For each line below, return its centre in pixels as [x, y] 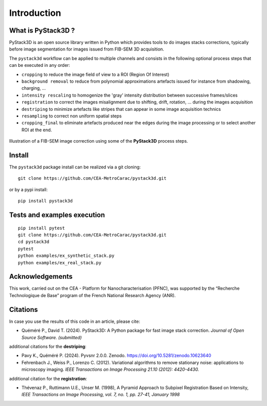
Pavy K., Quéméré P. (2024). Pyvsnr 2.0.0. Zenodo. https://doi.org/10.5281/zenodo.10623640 [116, 355]
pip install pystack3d [45, 201]
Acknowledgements [41, 277]
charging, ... [34, 88]
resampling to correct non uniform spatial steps [72, 116]
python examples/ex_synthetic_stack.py [66, 256]
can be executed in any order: [40, 65]
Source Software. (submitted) [52, 337]
